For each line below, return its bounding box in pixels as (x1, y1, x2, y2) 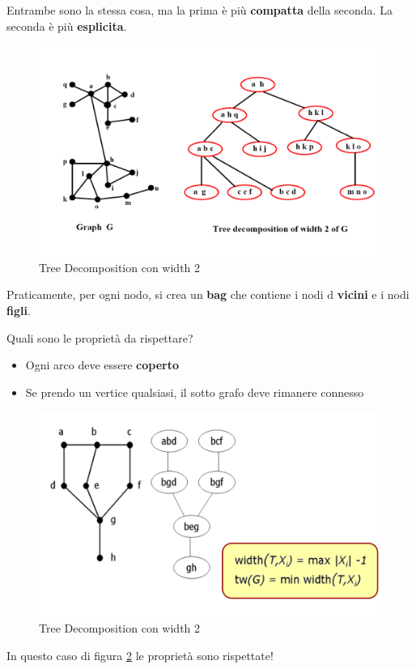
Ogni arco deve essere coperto (25, 356, 180, 373)
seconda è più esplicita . (6, 17, 127, 34)
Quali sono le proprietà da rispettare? (6, 329, 193, 346)
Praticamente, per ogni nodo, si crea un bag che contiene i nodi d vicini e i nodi (6, 286, 410, 303)
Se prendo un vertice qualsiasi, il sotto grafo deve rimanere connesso (25, 383, 364, 400)
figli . (6, 302, 31, 318)
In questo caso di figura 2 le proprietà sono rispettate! (6, 646, 274, 663)
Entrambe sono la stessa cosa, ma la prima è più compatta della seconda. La (6, 2, 393, 18)
